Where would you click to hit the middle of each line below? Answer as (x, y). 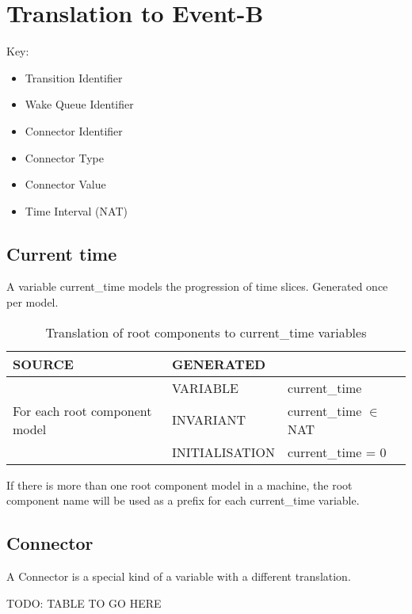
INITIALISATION (223, 452)
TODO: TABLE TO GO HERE (84, 603)
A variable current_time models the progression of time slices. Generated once (197, 286)
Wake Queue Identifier (79, 104)
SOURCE (43, 364)
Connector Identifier (74, 130)
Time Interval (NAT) (76, 210)
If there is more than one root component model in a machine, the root (179, 484)
